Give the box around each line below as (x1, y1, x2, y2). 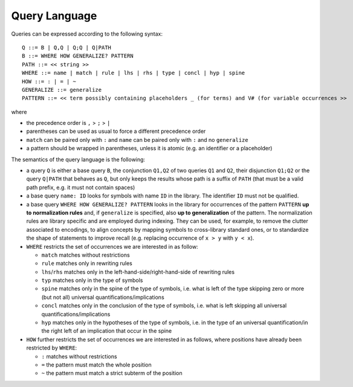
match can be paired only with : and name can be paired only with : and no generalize (26, 136, 248, 143)
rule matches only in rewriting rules (41, 260, 132, 267)
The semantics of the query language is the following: (11, 156, 145, 163)
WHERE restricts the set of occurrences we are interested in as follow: (26, 243, 199, 250)
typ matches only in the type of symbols (41, 277, 143, 284)
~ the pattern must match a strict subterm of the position (41, 369, 183, 377)
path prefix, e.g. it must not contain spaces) (26, 184, 135, 191)
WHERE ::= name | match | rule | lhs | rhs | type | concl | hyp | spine (22, 69, 245, 77)
